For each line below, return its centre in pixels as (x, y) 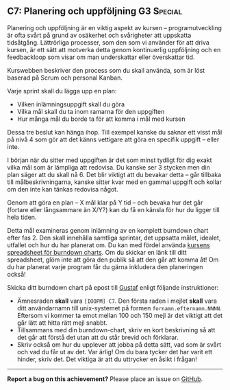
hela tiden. (22, 217)
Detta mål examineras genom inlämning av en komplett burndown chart (108, 230)
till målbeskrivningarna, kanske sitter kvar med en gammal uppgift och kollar (115, 182)
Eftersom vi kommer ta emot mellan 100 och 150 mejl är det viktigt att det (120, 315)
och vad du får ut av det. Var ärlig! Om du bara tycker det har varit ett (115, 352)
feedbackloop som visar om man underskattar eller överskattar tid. (101, 57)
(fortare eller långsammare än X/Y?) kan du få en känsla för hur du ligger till (114, 209)
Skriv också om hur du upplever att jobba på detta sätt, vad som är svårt (119, 344)
